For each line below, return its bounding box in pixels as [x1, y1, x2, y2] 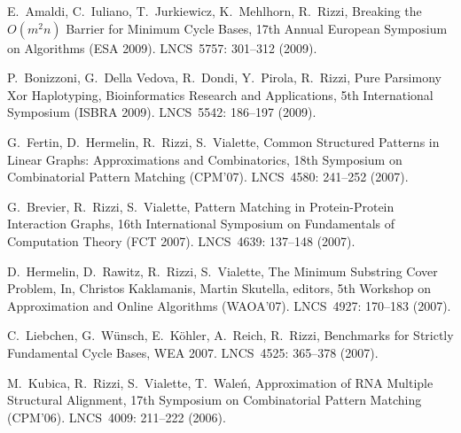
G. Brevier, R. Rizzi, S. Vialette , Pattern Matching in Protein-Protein [7, 197, 395, 215]
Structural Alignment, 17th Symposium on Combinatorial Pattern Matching [7, 390, 422, 409]
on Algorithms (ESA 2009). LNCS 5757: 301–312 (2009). [7, 38, 317, 57]
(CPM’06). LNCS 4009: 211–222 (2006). [7, 407, 226, 426]
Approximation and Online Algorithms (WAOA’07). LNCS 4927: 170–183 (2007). [7, 296, 451, 314]
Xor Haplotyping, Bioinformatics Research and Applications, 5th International [7, 85, 434, 104]
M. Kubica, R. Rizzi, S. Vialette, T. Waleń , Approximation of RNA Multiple [7, 373, 434, 391]
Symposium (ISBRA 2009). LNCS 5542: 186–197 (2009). [7, 103, 316, 121]
